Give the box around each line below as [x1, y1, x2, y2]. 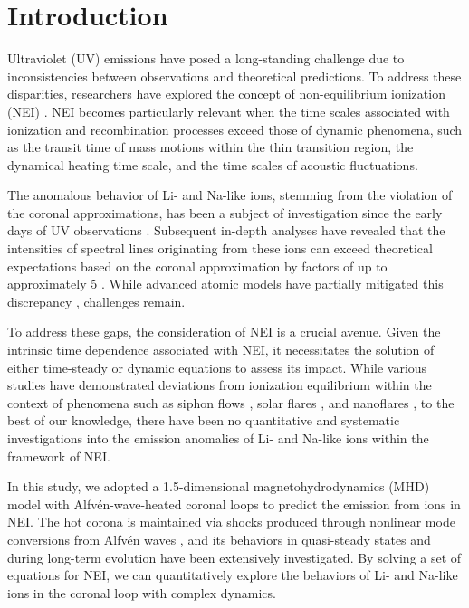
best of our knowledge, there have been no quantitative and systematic [7, 411, 400, 430]
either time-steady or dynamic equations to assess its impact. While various [7, 357, 427, 376]
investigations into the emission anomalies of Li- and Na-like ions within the [7, 429, 429, 447]
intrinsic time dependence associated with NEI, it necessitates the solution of [7, 340, 435, 359]
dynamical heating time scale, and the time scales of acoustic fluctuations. [7, 155, 418, 174]
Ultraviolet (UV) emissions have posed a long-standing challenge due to [7, 49, 405, 68]
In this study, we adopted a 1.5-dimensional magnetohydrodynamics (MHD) [7, 477, 430, 496]
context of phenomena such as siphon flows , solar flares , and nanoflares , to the [7, 393, 455, 412]
